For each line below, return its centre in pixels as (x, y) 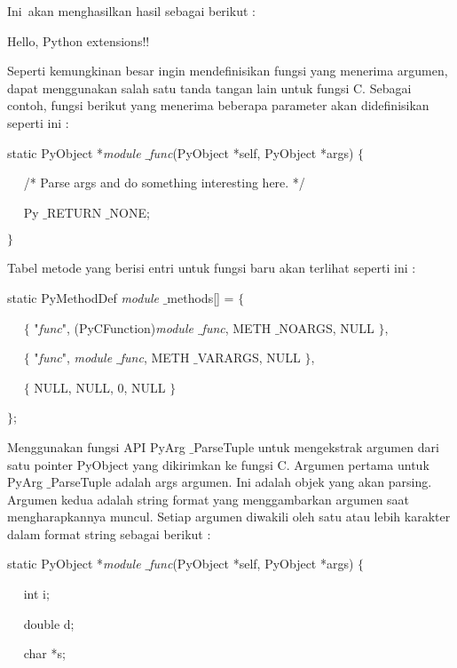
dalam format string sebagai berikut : (109, 533)
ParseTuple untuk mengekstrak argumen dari (316, 446)
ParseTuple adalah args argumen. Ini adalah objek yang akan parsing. (241, 482)
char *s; (44, 653)
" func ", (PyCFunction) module (114, 327)
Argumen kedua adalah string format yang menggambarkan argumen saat (209, 499)
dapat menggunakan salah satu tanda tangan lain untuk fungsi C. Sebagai (209, 87)
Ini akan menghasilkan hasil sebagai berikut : (131, 11)
